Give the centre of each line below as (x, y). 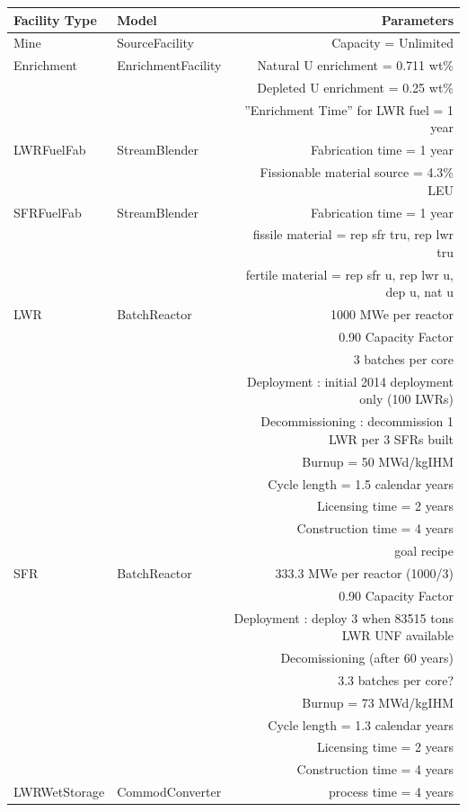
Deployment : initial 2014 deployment (350, 381)
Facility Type (55, 19)
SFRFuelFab (48, 212)
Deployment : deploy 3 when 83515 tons (344, 617)
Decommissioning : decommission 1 (357, 421)
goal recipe (424, 551)
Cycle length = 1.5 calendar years (361, 483)
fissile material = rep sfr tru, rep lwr (353, 234)
